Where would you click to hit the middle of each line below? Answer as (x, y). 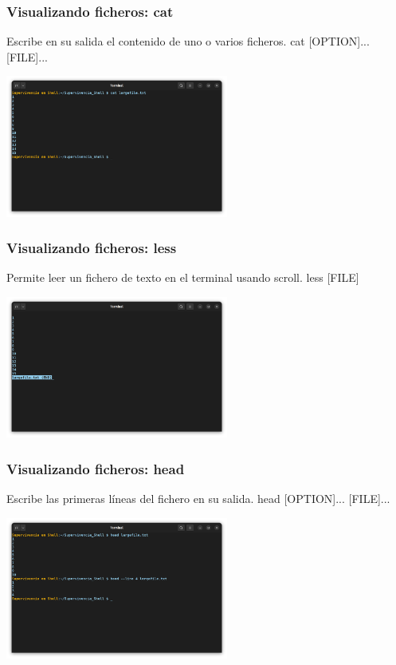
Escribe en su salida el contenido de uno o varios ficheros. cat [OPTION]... (188, 41)
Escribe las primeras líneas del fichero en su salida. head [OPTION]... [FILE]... (198, 499)
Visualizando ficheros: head (96, 468)
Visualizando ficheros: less (92, 248)
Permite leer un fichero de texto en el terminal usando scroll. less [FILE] (183, 277)
